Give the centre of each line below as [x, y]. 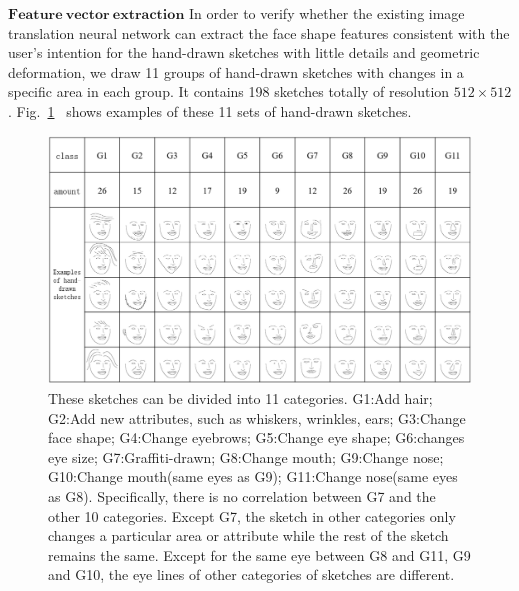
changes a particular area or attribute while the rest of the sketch [248, 535]
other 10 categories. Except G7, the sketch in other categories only [252, 515]
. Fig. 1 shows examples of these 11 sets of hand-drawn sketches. [210, 110]
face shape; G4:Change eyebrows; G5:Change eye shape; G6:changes [256, 437]
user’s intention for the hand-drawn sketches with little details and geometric [244, 52]
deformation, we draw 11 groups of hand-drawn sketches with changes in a [236, 71]
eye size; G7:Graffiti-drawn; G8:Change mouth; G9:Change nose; [246, 456]
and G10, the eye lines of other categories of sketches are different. [251, 574]
